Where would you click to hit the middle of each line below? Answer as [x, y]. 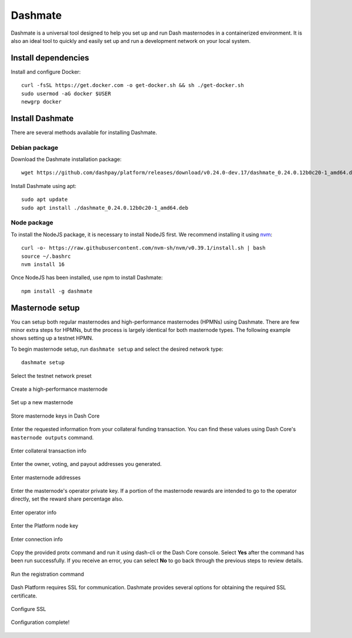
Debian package [35, 147]
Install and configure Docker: [46, 72]
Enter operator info [34, 512]
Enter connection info [37, 539]
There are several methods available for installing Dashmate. [84, 132]
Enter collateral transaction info [49, 451]
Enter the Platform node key [45, 526]
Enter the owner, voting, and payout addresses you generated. [86, 464]
